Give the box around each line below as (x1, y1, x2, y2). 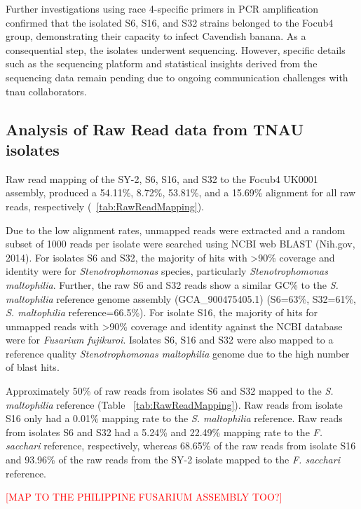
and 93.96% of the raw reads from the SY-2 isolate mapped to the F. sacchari (6, 452, 340, 467)
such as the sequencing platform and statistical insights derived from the (6, 56, 318, 71)
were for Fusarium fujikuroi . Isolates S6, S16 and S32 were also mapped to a (6, 332, 334, 347)
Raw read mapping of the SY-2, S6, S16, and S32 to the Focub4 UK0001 (6, 171, 318, 186)
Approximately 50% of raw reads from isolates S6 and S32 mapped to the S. (6, 384, 334, 398)
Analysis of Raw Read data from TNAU (6, 118, 304, 140)
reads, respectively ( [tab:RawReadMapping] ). (6, 198, 204, 213)
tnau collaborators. (6, 83, 87, 98)
